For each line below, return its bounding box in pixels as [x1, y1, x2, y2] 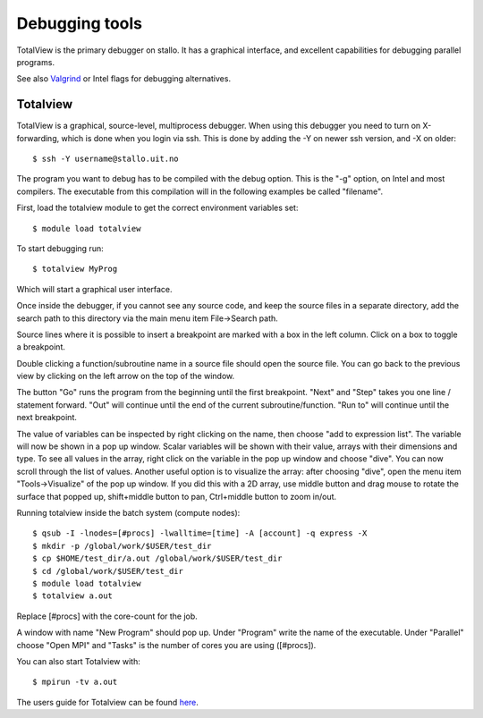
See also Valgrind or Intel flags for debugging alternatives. [16, 73, 232, 84]
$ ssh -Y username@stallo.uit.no [32, 154, 179, 165]
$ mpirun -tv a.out [32, 677, 118, 688]
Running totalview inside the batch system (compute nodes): [16, 508, 241, 518]
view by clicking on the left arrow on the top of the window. [16, 371, 235, 382]
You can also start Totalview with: [16, 655, 140, 666]
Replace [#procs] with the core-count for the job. [16, 611, 199, 621]
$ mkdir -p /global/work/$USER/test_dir [32, 541, 212, 551]
